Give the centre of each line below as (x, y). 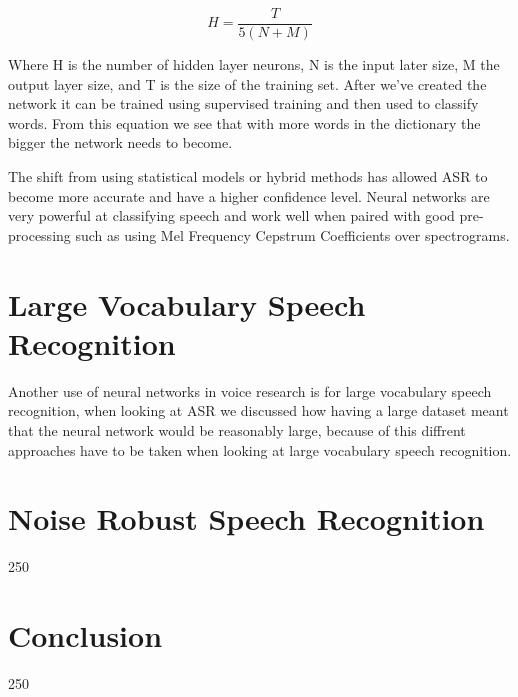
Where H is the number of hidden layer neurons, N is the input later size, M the (254, 64)
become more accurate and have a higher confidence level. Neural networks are (249, 195)
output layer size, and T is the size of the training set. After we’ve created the (247, 83)
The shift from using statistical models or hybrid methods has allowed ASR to (248, 176)
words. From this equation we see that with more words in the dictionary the (244, 122)
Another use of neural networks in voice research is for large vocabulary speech (250, 390)
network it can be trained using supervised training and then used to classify (243, 103)
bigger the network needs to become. (120, 142)
